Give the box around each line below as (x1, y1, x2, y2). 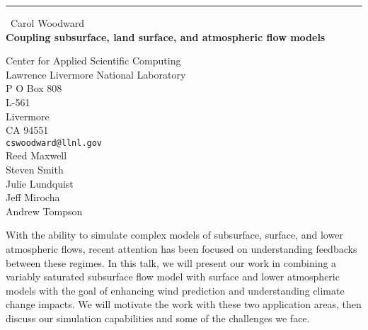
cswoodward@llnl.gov (6, 137, 103, 148)
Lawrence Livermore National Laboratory (6, 67, 186, 81)
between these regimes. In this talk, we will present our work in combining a (6, 255, 337, 270)
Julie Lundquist (6, 176, 74, 190)
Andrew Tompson (6, 203, 83, 218)
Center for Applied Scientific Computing (6, 53, 181, 68)
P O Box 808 (6, 81, 62, 96)
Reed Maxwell (6, 148, 67, 163)
